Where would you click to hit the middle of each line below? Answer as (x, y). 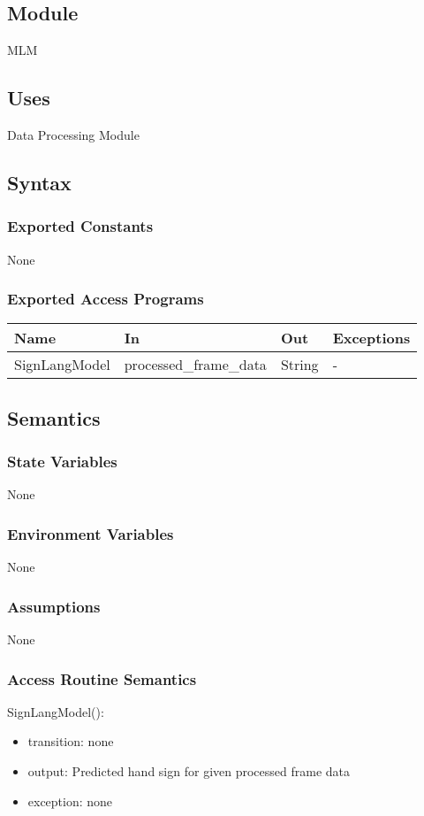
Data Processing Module (73, 135)
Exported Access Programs (106, 299)
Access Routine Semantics (102, 678)
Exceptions (371, 338)
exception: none (70, 801)
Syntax (39, 182)
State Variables (62, 462)
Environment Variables (91, 533)
